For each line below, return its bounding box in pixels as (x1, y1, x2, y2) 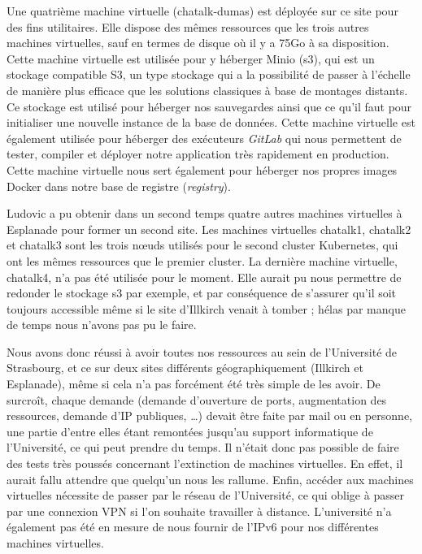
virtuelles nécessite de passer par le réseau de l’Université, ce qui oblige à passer (7, 487, 404, 504)
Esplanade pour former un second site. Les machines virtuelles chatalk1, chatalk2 (7, 220, 411, 237)
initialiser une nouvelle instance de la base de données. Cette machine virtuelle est (7, 114, 415, 131)
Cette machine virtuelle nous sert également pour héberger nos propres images (7, 161, 398, 178)
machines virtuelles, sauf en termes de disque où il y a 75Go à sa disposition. (7, 34, 389, 51)
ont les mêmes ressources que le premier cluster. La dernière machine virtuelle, (7, 252, 398, 269)
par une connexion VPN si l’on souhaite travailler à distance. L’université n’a (7, 502, 392, 519)
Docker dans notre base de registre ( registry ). (7, 177, 231, 194)
